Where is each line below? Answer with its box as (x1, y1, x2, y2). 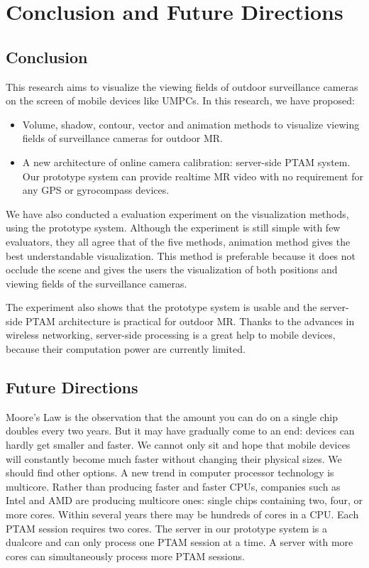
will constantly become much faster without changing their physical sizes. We (6, 451, 342, 466)
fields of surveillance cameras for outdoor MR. (22, 131, 223, 146)
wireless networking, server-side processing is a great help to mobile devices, (6, 327, 336, 342)
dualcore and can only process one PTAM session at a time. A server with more (6, 535, 353, 550)
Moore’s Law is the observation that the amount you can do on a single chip (6, 409, 338, 424)
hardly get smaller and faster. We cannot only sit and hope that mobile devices (6, 437, 351, 452)
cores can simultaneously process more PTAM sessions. (6, 548, 245, 563)
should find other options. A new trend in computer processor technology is (6, 465, 334, 480)
